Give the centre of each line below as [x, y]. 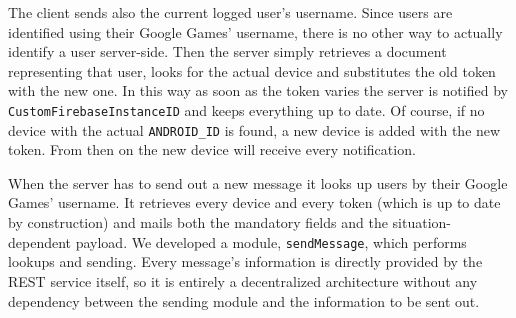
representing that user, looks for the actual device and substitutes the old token [252, 70]
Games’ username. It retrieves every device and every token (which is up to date [254, 202]
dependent [40, 241]
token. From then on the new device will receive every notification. [212, 149]
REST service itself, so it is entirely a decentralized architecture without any [243, 280]
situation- [421, 222]
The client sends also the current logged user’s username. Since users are [230, 12]
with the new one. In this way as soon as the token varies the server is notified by [258, 90]
